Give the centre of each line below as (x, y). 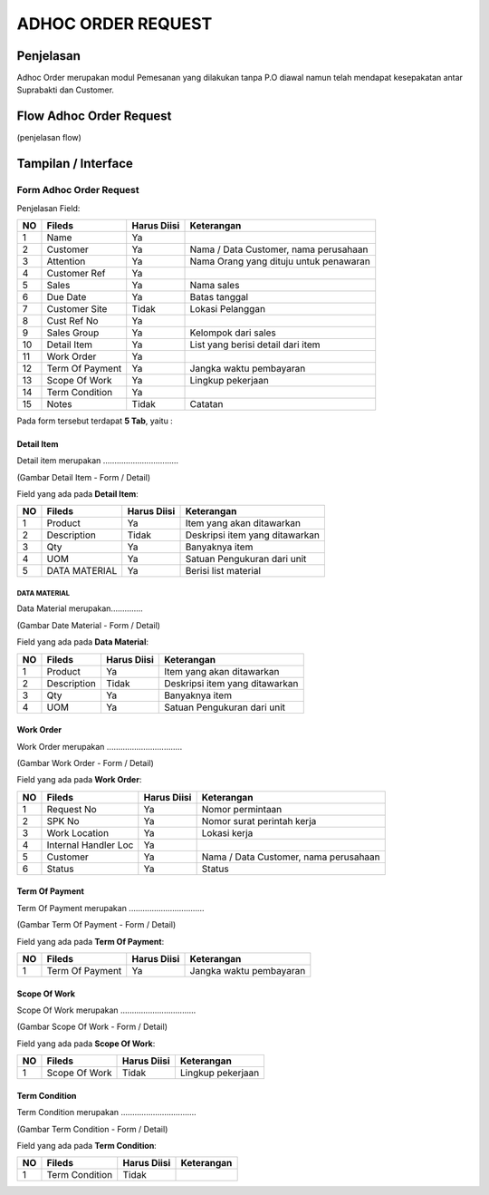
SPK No (63, 821)
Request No (72, 809)
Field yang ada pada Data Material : (83, 642)
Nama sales (215, 285)
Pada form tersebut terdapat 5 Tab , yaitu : (95, 421)
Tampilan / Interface (75, 164)
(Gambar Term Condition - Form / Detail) (92, 1129)
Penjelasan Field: (48, 208)
